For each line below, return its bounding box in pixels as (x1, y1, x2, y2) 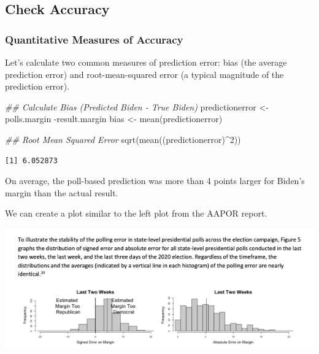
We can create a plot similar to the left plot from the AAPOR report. (5, 207, 267, 220)
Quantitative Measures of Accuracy (5, 31, 183, 47)
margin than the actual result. (5, 186, 118, 199)
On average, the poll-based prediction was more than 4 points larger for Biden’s (5, 174, 305, 187)
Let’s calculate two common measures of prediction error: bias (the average (5, 56, 287, 68)
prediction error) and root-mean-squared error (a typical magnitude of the (5, 67, 284, 80)
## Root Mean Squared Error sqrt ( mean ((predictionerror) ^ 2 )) (5, 133, 241, 145)
